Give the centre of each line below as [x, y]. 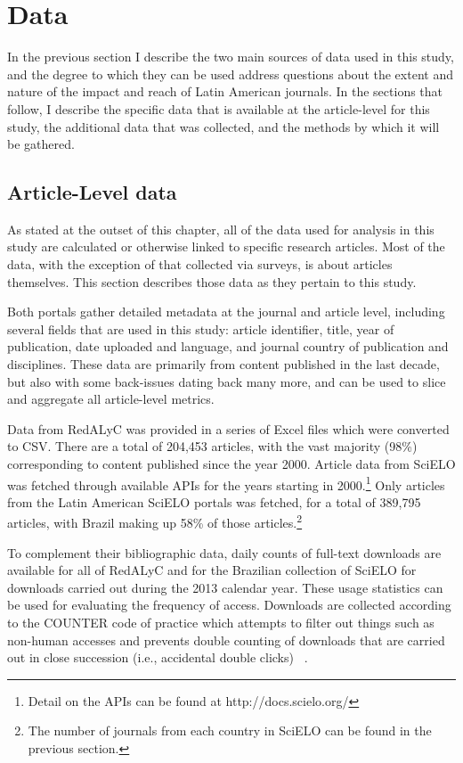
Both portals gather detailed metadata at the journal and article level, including [226, 312]
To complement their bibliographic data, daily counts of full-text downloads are [224, 552]
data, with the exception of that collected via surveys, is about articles [200, 264]
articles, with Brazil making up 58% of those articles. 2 [155, 521]
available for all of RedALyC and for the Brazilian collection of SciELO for [212, 570]
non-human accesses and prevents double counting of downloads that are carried [226, 640]
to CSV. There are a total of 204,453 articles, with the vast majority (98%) [212, 446]
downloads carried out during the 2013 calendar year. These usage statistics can [225, 587]
